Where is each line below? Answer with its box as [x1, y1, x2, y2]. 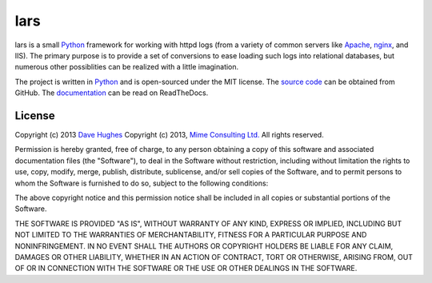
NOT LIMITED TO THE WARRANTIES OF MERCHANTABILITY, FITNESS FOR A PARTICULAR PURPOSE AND [14, 230, 367, 240]
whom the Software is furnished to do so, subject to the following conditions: [14, 178, 269, 188]
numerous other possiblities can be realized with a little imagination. [14, 62, 239, 72]
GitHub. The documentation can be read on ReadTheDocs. [14, 88, 209, 98]
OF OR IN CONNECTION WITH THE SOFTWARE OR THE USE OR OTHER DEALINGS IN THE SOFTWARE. [14, 264, 358, 273]
